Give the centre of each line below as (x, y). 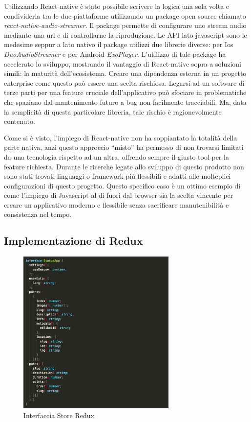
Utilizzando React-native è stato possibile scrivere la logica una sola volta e (117, 6)
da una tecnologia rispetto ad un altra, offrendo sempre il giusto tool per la (116, 156)
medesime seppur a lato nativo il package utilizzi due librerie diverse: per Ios (119, 44)
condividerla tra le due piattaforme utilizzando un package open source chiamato (125, 15)
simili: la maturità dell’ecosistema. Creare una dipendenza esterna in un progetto (125, 73)
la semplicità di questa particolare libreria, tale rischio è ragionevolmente (113, 111)
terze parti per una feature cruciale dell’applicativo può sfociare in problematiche (125, 92)
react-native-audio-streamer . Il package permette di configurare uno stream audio (125, 25)
